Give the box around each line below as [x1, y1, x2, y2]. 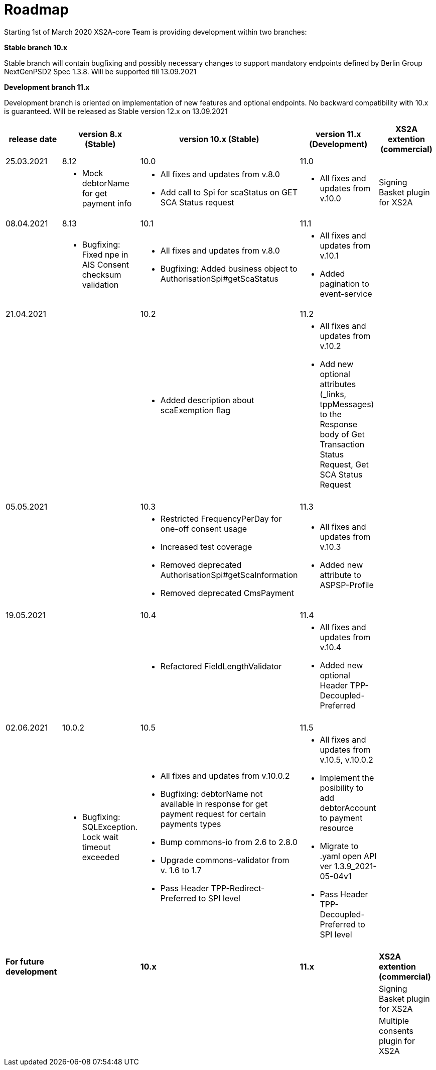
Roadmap [4, 1, 69, 18]
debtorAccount [320, 802, 376, 813]
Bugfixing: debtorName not [160, 788, 263, 799]
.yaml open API [320, 851, 377, 861]
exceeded [82, 852, 119, 862]
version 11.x [315, 129, 361, 139]
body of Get [320, 429, 365, 439]
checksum [82, 269, 121, 280]
